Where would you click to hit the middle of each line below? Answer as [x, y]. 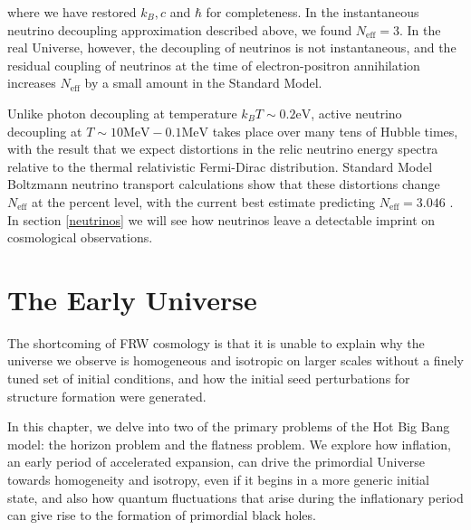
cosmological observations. [80, 237]
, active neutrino [356, 113]
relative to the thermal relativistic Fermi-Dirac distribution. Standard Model [220, 166]
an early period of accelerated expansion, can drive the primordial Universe [216, 462]
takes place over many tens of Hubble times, [335, 131]
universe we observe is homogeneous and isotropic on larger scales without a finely [235, 360]
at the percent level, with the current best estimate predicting [204, 201]
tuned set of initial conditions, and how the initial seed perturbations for [209, 379]
